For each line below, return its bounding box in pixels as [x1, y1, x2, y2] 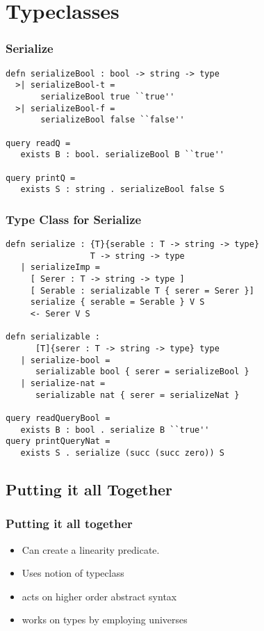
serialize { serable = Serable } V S [30, 297, 205, 307]
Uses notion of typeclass [22, 566, 124, 580]
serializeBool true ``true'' [40, 91, 175, 102]
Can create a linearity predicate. [22, 542, 160, 557]
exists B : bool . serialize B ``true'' [20, 424, 210, 435]
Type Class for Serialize [6, 210, 142, 227]
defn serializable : [6, 332, 101, 342]
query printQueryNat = [6, 436, 110, 447]
